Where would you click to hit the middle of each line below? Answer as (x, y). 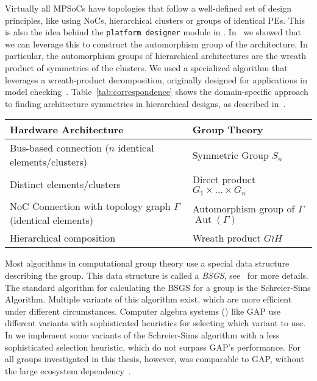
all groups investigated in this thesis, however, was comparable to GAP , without (155, 359)
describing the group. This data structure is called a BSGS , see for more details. (157, 275)
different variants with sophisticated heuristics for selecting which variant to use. (155, 323)
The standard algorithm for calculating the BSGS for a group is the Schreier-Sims (158, 287)
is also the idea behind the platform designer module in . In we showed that (153, 32)
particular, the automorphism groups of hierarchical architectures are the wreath (156, 56)
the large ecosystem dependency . (68, 370)
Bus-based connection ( (59, 148)
